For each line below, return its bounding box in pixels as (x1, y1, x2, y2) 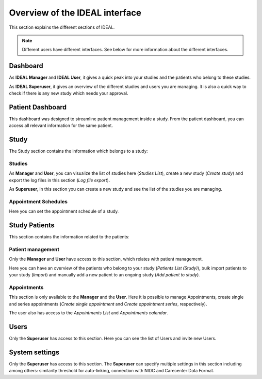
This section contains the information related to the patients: (9, 234, 130, 240)
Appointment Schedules (9, 198, 68, 205)
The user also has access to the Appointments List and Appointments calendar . (9, 310, 168, 316)
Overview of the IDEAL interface (9, 7, 142, 18)
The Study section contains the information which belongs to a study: (9, 148, 148, 154)
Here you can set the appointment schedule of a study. (9, 208, 119, 214)
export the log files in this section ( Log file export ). (9, 177, 110, 183)
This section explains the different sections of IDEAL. (9, 24, 115, 30)
